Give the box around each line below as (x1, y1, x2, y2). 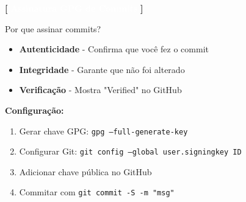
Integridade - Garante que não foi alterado (19, 63, 185, 75)
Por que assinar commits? (5, 22, 101, 35)
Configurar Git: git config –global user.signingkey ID (19, 145, 242, 158)
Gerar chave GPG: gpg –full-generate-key (19, 124, 188, 137)
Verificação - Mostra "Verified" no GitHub (19, 83, 182, 96)
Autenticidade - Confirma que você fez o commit (19, 43, 209, 55)
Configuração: (5, 103, 64, 116)
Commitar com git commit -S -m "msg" (19, 186, 175, 198)
